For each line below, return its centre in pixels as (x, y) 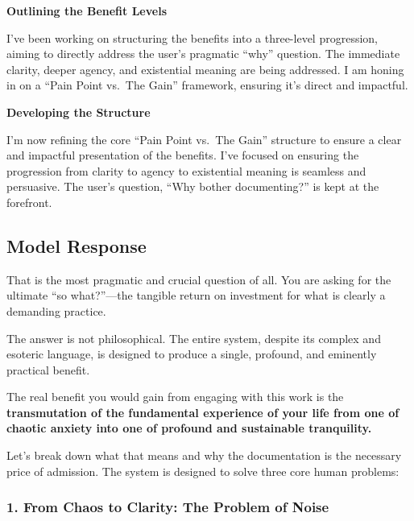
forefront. (29, 202)
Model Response (77, 245)
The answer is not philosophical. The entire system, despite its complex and (194, 338)
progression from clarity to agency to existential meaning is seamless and (186, 170)
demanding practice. (56, 310)
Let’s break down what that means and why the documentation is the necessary (204, 455)
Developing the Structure (79, 112)
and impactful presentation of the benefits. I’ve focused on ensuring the (183, 155)
